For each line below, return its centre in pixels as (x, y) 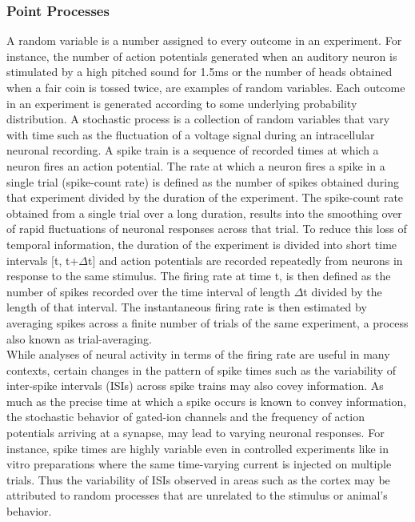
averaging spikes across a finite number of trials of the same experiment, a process (207, 322)
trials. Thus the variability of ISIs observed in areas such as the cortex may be (198, 479)
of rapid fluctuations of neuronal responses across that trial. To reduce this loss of (207, 229)
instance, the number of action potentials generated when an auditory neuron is (202, 56)
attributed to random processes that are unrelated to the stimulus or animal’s (197, 495)
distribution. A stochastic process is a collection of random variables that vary (198, 119)
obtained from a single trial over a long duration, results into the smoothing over (204, 213)
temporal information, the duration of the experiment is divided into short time (202, 244)
